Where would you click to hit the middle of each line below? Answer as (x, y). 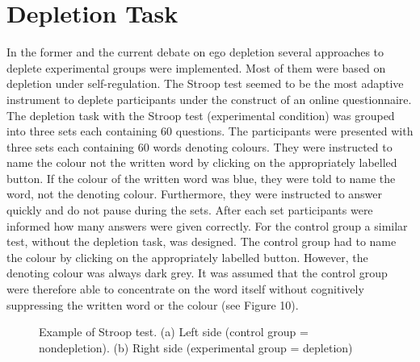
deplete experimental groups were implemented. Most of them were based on (196, 67)
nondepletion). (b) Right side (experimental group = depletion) (196, 347)
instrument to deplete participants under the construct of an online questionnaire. (209, 99)
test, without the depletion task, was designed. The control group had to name (202, 241)
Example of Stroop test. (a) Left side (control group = (174, 332)
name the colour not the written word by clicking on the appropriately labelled (202, 162)
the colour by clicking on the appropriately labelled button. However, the (187, 257)
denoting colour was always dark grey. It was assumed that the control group (197, 273)
